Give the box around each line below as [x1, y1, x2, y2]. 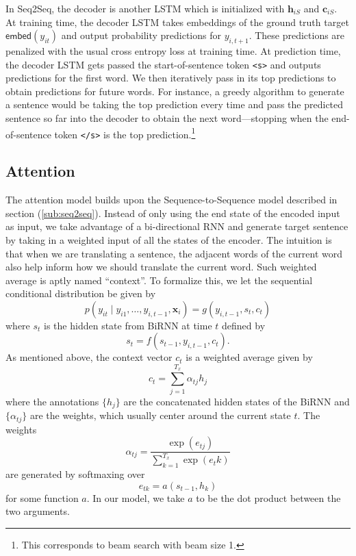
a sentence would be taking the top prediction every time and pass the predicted [5, 97, 344, 112]
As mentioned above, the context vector [5, 350, 173, 364]
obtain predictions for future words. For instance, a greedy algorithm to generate [5, 84, 344, 98]
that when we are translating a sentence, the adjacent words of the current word [5, 246, 342, 260]
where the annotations [5, 394, 99, 408]
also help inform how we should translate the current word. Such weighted [5, 260, 317, 274]
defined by [222, 318, 266, 332]
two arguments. [5, 504, 70, 518]
